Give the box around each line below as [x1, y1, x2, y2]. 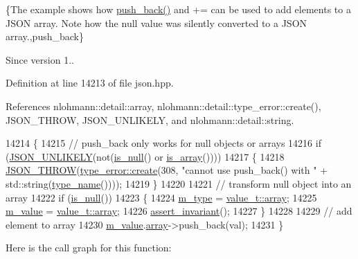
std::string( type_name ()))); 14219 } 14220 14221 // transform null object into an [6, 176, 352, 190]
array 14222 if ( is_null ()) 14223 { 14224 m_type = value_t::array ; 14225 [6, 190, 317, 204]
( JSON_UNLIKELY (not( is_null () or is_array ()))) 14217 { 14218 [6, 149, 285, 163]
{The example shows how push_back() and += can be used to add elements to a [6, 2, 351, 16]
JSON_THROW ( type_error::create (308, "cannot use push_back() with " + [6, 163, 328, 177]
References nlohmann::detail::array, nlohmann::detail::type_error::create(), [6, 98, 321, 113]
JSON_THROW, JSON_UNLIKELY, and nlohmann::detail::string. [6, 112, 294, 127]
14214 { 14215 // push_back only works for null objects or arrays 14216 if [6, 136, 321, 150]
